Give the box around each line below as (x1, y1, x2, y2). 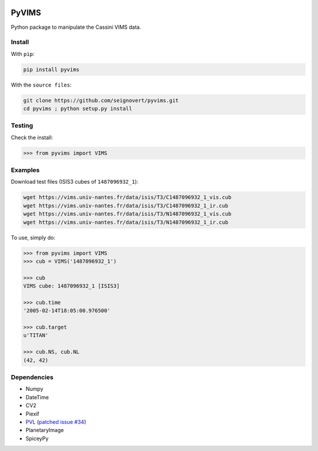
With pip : (11, 50, 35, 57)
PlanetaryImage (25, 427, 64, 434)
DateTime (25, 393, 49, 400)
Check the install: (11, 134, 53, 141)
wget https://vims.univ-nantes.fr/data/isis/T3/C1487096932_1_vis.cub (23, 194, 232, 201)
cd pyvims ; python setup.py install (23, 105, 132, 112)
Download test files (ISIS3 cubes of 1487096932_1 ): (11, 178, 138, 185)
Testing (11, 121, 34, 130)
